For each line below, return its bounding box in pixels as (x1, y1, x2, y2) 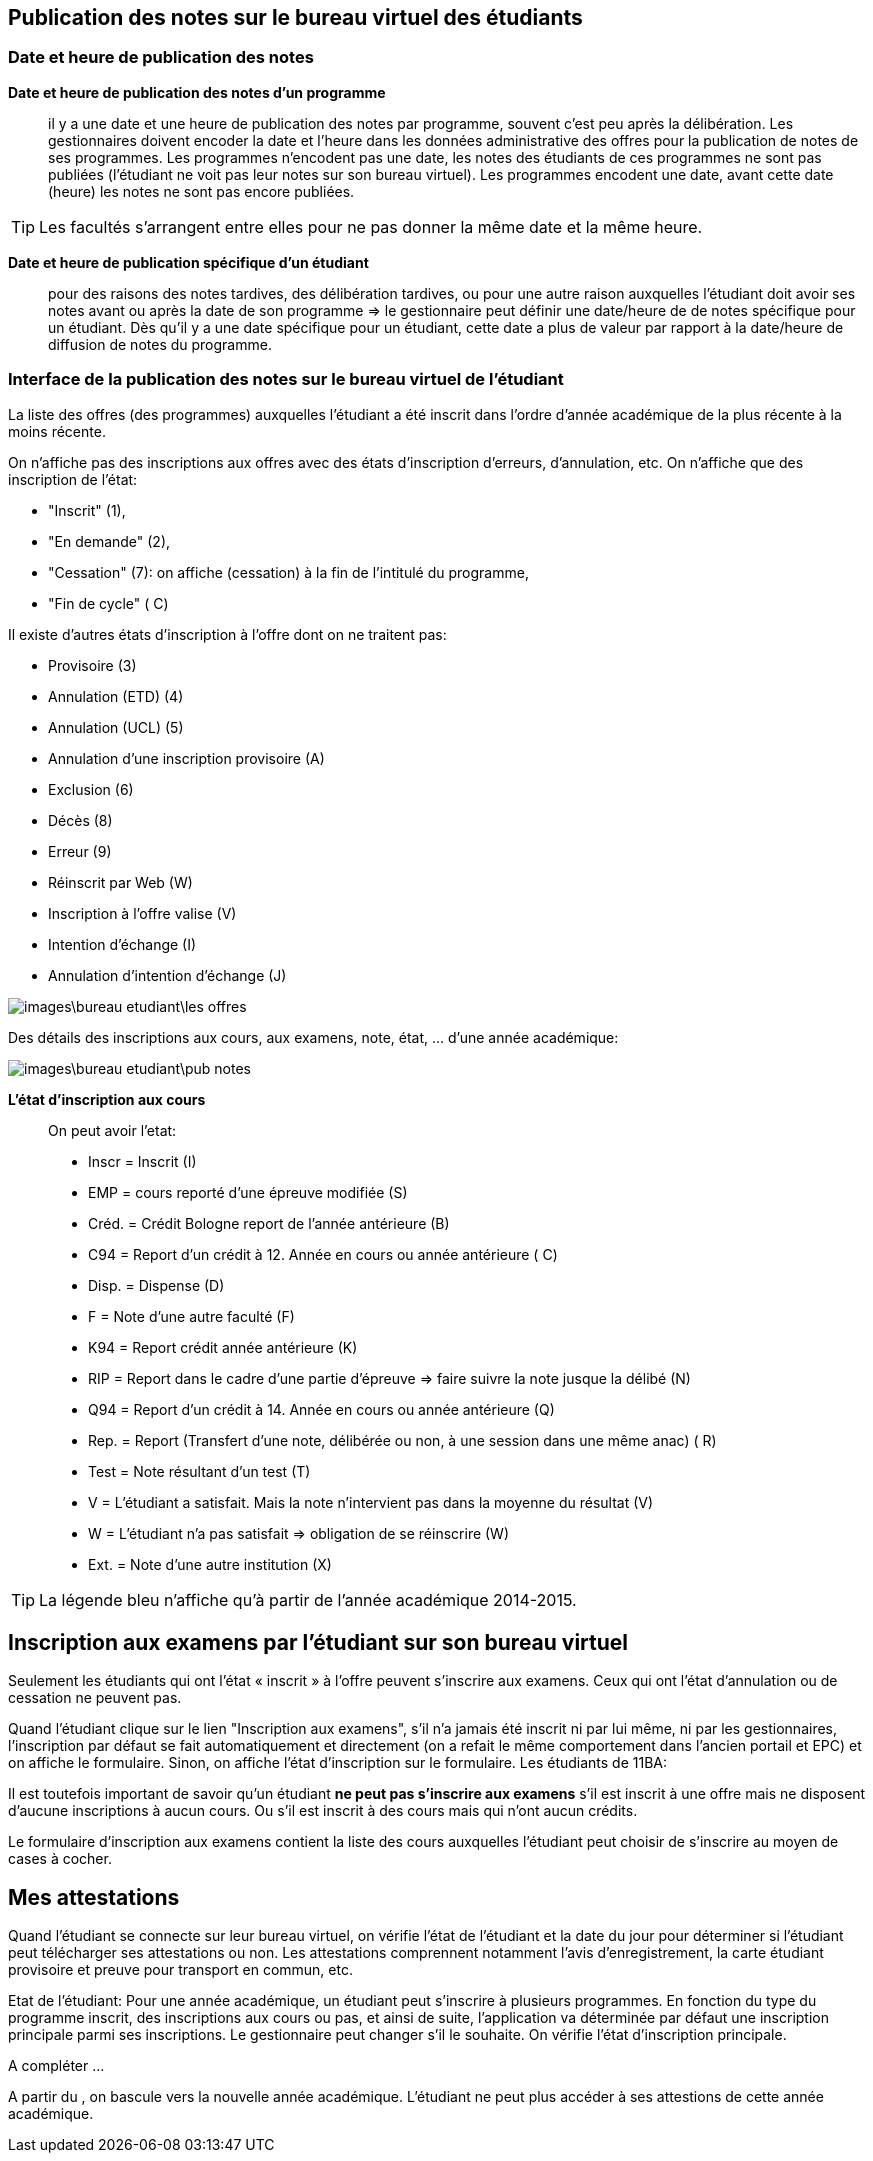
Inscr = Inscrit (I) (88, 1152, 197, 1170)
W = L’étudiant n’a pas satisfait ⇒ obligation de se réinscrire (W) (88, 1524, 510, 1542)
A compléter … (8, 2057, 105, 2075)
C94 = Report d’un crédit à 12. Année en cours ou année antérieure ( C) (88, 1245, 558, 1263)
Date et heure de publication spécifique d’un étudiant (8, 253, 369, 271)
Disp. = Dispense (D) (88, 1276, 225, 1294)
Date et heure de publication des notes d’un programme (8, 83, 386, 101)
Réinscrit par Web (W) (48, 873, 193, 891)
